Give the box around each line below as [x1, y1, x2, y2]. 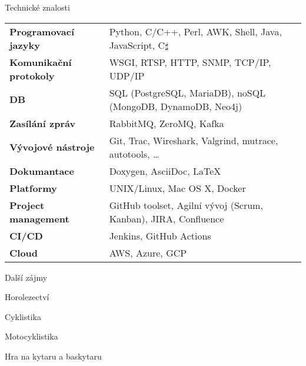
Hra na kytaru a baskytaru [5, 350, 102, 362]
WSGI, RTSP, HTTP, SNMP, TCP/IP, [109, 55, 271, 69]
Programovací [9, 24, 75, 38]
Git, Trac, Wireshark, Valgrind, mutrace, [109, 133, 278, 147]
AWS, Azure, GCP [109, 245, 187, 259]
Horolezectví [5, 291, 49, 303]
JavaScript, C [109, 38, 165, 52]
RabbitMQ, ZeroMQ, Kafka [109, 116, 224, 130]
